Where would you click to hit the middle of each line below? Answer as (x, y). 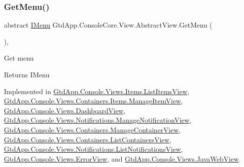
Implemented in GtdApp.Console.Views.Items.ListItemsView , (97, 91)
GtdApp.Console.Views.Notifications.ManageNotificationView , (98, 120)
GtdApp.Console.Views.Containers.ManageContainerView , (92, 129)
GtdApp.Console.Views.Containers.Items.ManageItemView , (93, 101)
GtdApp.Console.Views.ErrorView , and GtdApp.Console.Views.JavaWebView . (122, 158)
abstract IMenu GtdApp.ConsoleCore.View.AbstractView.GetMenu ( (108, 25)
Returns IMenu (27, 74)
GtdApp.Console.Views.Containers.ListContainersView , (88, 139)
